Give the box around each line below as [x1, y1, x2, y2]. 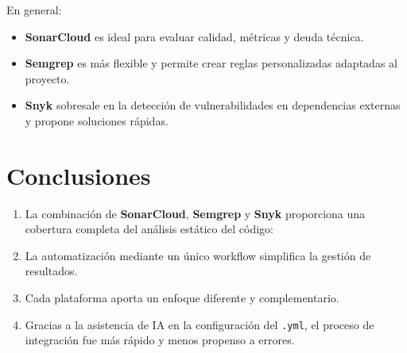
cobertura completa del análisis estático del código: [25, 221, 273, 237]
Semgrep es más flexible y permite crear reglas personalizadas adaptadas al [25, 55, 397, 71]
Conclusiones [6, 159, 151, 191]
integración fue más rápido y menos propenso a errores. [25, 332, 295, 348]
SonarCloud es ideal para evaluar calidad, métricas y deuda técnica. [25, 28, 364, 44]
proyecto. [25, 70, 70, 86]
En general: [6, 2, 62, 17]
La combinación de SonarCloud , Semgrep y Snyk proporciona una [25, 205, 366, 221]
